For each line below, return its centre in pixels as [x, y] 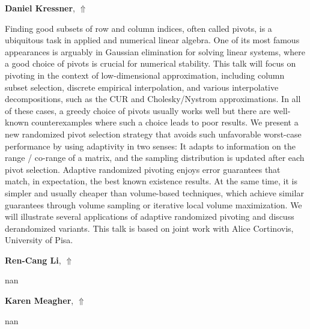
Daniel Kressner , [40, 8]
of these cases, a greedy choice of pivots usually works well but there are [138, 110]
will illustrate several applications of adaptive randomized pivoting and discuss [150, 216]
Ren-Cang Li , [33, 260]
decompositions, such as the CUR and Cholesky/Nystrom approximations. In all [153, 99]
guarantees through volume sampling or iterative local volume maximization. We [153, 204]
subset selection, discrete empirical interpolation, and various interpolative [142, 87]
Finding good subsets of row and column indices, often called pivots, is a [138, 28]
